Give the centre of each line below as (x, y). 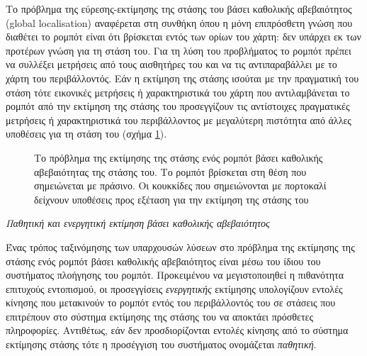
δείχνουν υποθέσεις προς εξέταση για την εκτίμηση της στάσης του (171, 199)
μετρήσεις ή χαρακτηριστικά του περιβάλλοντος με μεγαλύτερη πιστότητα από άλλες (179, 119)
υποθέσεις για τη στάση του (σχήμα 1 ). (86, 134)
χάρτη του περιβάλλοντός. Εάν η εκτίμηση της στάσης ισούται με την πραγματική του (182, 78)
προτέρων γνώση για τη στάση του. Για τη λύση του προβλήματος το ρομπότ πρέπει (179, 50)
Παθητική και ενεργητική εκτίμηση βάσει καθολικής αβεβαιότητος (138, 223)
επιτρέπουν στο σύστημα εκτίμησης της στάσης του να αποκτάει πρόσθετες (159, 316)
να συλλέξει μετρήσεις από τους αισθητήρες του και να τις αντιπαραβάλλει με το (171, 64)
